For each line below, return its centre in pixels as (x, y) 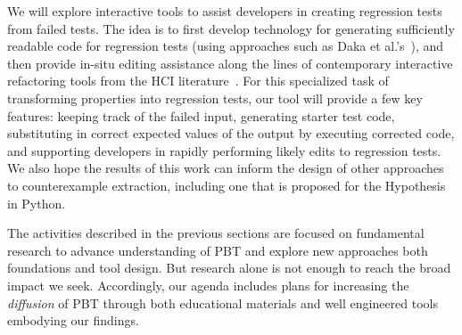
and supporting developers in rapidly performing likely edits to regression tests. (224, 150)
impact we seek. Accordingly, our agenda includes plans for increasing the (208, 285)
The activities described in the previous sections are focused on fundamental (216, 233)
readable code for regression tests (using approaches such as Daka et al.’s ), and (226, 46)
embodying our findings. (73, 320)
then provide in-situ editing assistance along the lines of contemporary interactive (230, 63)
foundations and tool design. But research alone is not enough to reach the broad (229, 268)
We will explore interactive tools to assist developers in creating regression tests (225, 11)
